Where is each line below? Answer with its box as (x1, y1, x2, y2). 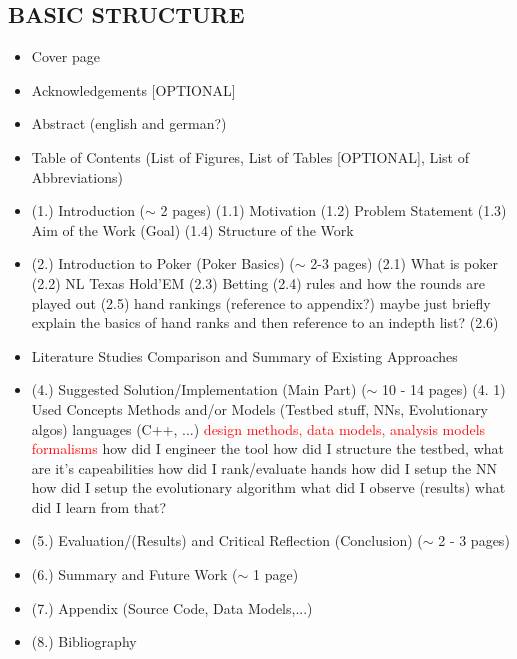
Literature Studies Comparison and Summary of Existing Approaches (31, 345, 458, 366)
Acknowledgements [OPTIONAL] (31, 79, 236, 100)
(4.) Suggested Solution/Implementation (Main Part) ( (31, 379, 367, 400)
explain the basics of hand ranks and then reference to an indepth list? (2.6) (31, 312, 499, 333)
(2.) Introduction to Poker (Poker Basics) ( (31, 253, 295, 274)
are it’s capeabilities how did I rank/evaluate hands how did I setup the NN (31, 457, 497, 478)
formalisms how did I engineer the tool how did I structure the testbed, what (31, 438, 504, 459)
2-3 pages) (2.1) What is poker (310, 253, 498, 274)
